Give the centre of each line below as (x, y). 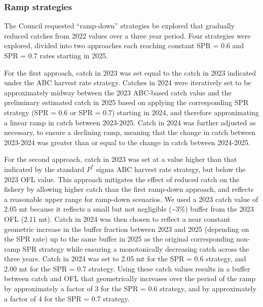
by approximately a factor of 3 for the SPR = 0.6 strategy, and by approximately (130, 288)
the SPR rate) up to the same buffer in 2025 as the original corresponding (119, 239)
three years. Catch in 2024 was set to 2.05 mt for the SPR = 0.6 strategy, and (125, 259)
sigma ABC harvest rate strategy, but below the (171, 169)
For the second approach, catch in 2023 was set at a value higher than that (121, 159)
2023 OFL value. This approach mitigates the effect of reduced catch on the (122, 179)
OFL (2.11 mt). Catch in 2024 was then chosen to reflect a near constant (117, 218)
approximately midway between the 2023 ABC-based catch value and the (118, 92)
